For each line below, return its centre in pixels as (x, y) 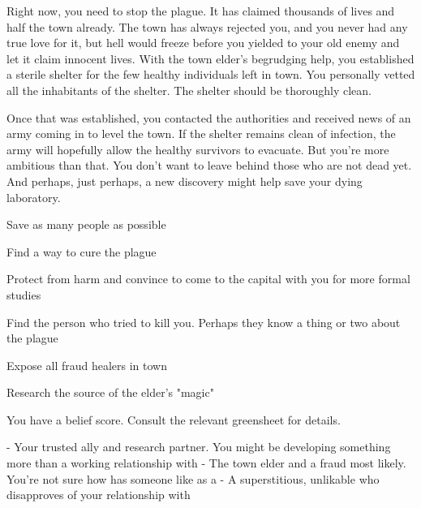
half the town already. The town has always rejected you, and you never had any (207, 26)
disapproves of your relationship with (99, 495)
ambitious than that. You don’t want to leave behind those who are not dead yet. (209, 165)
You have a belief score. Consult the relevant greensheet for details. (174, 419)
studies (24, 294)
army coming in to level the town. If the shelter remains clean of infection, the (201, 133)
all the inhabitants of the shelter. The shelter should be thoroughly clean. (189, 90)
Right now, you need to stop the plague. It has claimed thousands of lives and (201, 11)
